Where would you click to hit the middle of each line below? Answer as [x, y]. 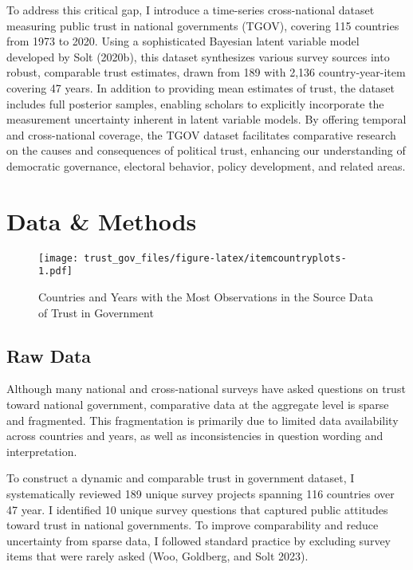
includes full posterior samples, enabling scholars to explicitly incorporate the [195, 103]
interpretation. [42, 451]
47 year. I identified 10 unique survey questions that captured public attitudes [197, 509]
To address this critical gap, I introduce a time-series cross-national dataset [191, 10]
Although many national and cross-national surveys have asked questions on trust [206, 389]
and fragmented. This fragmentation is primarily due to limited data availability [203, 420]
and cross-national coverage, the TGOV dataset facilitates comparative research [201, 134]
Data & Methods [102, 220]
